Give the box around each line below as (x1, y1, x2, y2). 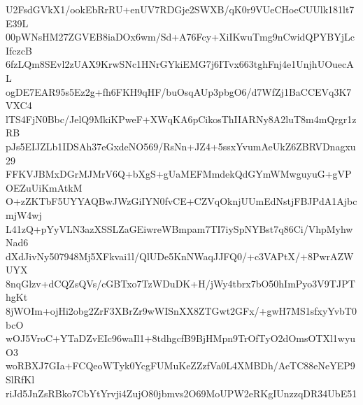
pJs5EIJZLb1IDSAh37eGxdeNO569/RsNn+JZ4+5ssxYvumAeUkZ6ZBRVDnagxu (6, 138, 356, 153)
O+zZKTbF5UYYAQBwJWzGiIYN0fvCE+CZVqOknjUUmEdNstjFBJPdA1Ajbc (6, 194, 357, 208)
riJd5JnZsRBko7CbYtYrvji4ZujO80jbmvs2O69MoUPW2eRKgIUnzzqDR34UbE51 (6, 385, 357, 400)
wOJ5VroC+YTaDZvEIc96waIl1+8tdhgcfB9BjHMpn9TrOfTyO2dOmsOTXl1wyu (6, 331, 356, 346)
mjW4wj (6, 207, 42, 222)
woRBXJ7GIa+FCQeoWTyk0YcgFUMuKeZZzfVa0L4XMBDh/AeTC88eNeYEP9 (6, 358, 355, 373)
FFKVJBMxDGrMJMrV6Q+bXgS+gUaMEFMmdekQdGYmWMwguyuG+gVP (6, 166, 352, 181)
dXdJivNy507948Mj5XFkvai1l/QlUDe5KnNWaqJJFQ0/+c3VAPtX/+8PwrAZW (6, 248, 354, 263)
